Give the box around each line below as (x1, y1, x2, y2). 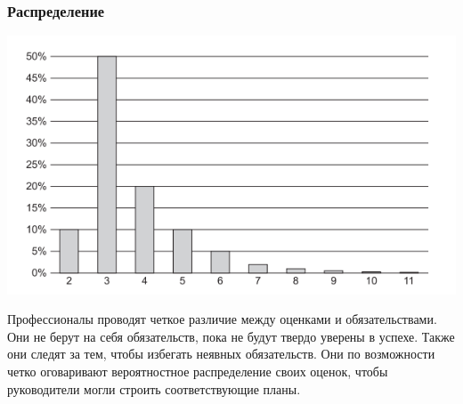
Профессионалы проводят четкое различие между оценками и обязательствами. (7, 310, 437, 328)
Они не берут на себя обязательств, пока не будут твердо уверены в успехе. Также (7, 327, 455, 345)
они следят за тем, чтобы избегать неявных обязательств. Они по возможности (7, 344, 435, 363)
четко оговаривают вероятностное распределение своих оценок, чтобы (7, 361, 388, 380)
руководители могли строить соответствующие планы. (7, 379, 301, 398)
